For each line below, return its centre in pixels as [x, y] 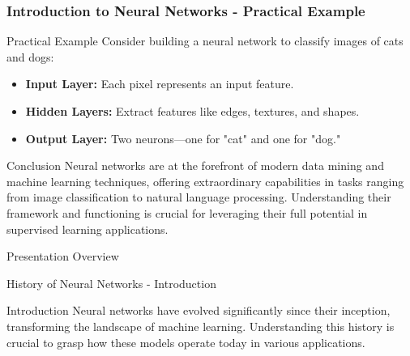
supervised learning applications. [88, 229]
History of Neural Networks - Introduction [111, 283]
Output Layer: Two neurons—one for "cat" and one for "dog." [183, 138]
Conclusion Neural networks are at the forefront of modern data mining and [195, 165]
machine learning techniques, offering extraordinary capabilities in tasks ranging [205, 181]
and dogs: [30, 56]
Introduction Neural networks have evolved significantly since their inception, [199, 310]
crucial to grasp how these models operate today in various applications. [186, 342]
